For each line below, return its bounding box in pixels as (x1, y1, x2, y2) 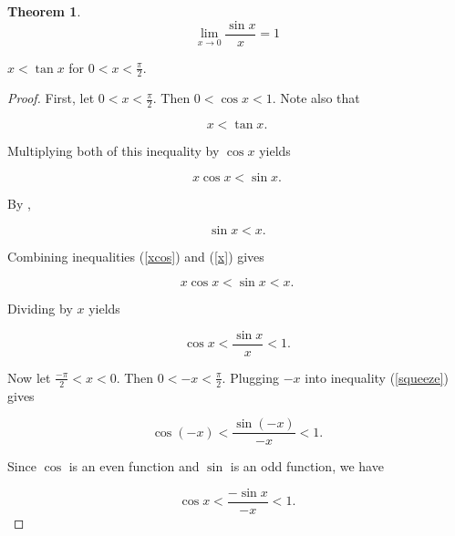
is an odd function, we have (230, 457, 384, 476)
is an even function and (68, 457, 200, 476)
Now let (7, 367, 51, 387)
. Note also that (272, 88, 360, 108)
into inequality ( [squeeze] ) (305, 367, 449, 387)
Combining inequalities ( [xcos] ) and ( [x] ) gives (7, 246, 264, 265)
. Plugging (222, 367, 280, 387)
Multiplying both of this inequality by (7, 141, 220, 160)
